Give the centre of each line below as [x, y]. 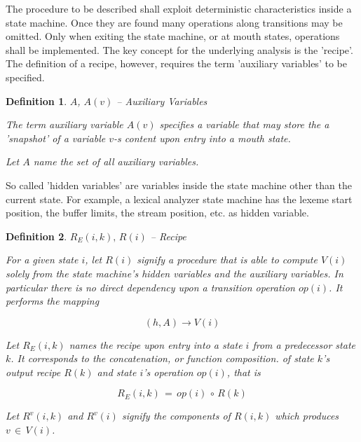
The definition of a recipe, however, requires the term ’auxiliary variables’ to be [176, 63]
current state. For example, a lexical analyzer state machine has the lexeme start [179, 199]
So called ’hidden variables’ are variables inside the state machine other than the [179, 185]
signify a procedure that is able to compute [227, 260]
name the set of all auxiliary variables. [116, 161]
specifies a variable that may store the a [244, 124]
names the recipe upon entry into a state [156, 344]
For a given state [42, 260]
